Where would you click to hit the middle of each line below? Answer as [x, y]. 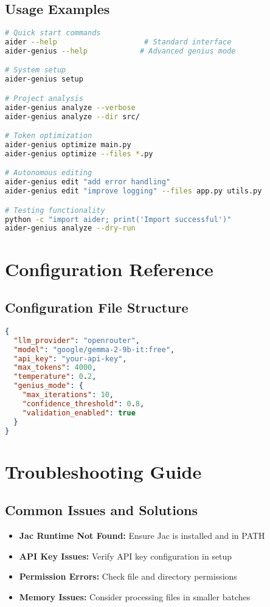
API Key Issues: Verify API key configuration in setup [126, 556]
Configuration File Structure [97, 307]
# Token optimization [49, 136]
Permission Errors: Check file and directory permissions [128, 576]
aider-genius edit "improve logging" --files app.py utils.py [133, 191]
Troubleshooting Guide [103, 471]
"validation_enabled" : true [79, 413]
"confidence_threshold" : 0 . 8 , [83, 404]
